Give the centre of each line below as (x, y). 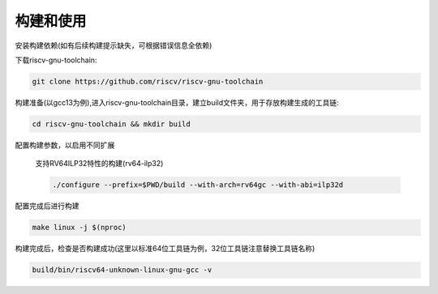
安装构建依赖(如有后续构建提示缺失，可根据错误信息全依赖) (114, 45)
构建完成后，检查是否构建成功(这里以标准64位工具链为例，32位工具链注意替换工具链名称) (165, 249)
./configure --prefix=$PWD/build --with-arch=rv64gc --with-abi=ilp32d (198, 185)
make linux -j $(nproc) (79, 228)
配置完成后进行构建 (47, 206)
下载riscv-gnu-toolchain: (56, 60)
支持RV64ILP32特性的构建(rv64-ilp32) (99, 164)
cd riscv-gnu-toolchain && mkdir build (111, 124)
